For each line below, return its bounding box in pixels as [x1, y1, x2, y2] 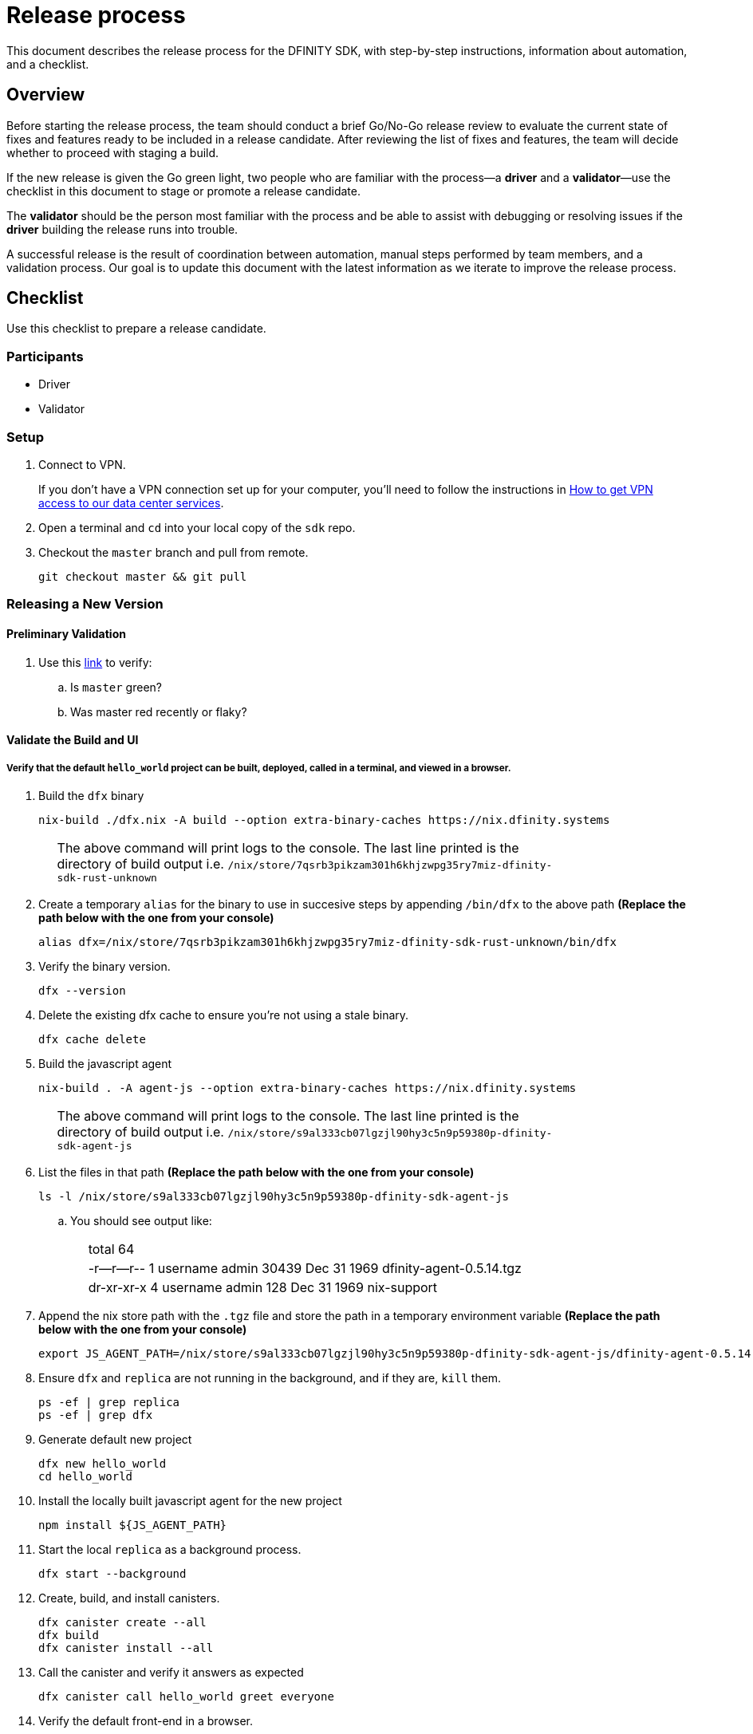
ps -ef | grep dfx [38, 1408, 153, 1421]
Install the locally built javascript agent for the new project [38, 1493, 342, 1507]
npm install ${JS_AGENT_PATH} [38, 1518, 227, 1531]
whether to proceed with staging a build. [6, 145, 219, 160]
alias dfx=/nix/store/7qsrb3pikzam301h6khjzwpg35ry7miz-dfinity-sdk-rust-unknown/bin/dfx [38, 935, 617, 948]
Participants [6, 348, 84, 365]
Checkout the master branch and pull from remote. [38, 545, 309, 559]
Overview [6, 85, 85, 105]
